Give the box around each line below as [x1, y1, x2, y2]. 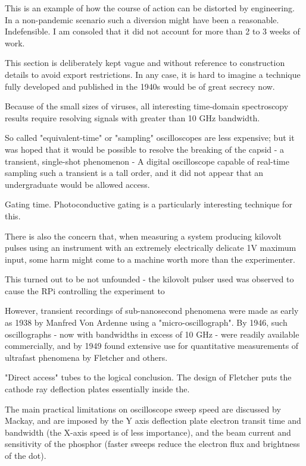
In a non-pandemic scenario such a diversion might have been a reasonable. [5, 13, 279, 26]
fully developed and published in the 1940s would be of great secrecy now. [5, 80, 275, 92]
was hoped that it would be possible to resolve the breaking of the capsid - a [5, 143, 285, 155]
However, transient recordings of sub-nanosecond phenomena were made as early [5, 304, 299, 317]
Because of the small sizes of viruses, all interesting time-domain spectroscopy [5, 100, 289, 112]
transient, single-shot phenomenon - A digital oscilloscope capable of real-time [5, 155, 290, 167]
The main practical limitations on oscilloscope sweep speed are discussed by [5, 402, 281, 415]
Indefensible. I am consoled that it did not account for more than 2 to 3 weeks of [5, 25, 300, 37]
